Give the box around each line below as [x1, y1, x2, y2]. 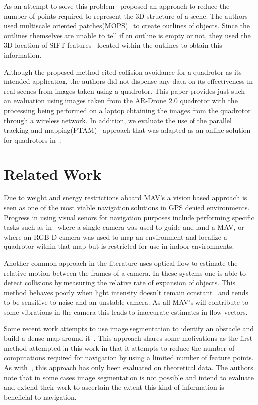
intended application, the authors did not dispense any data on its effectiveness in [4, 76, 253, 86]
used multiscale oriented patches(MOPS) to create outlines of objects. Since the [4, 20, 250, 31]
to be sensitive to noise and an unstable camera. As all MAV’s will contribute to [4, 297, 249, 307]
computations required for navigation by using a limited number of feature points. [4, 352, 254, 363]
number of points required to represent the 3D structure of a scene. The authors [4, 10, 248, 21]
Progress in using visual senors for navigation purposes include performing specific [4, 212, 254, 222]
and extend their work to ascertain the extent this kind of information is [4, 382, 224, 392]
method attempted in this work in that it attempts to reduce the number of [4, 342, 235, 353]
